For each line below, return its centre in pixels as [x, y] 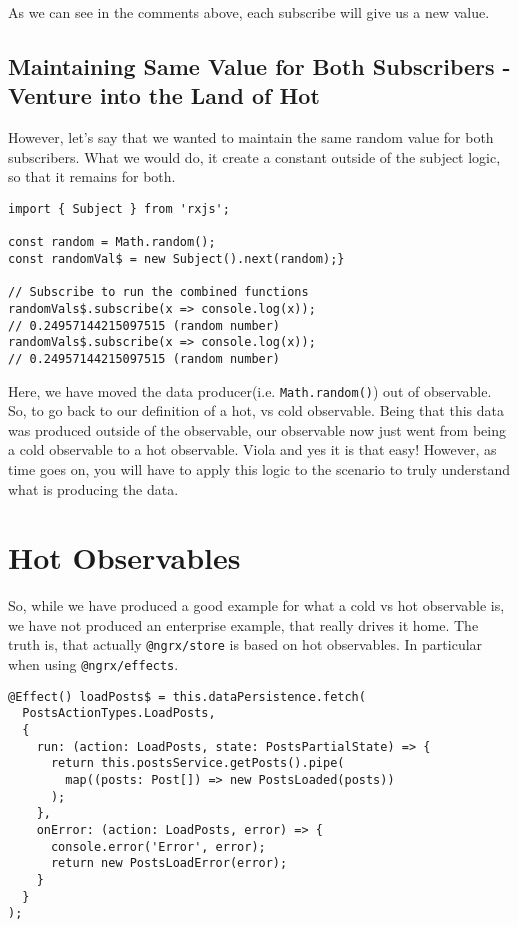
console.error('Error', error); [158, 846]
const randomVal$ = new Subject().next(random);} [176, 258]
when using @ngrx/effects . [93, 664]
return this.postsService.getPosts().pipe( [197, 763]
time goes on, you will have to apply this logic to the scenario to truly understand [259, 468]
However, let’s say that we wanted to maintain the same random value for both [251, 137]
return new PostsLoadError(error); [169, 863]
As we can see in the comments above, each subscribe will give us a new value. [249, 12]
